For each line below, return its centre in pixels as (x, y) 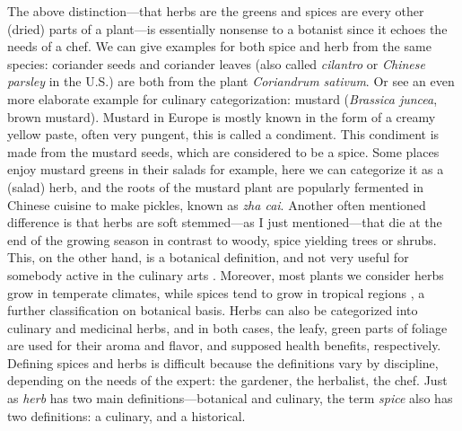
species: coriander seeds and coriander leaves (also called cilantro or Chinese (216, 63)
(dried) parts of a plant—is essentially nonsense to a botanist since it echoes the (227, 28)
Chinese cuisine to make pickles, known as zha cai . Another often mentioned (217, 204)
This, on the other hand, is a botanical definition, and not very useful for (208, 257)
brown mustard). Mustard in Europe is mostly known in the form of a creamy (222, 116)
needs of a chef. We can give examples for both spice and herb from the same (219, 46)
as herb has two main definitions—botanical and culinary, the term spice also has (230, 398)
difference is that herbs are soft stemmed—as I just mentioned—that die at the (225, 222)
